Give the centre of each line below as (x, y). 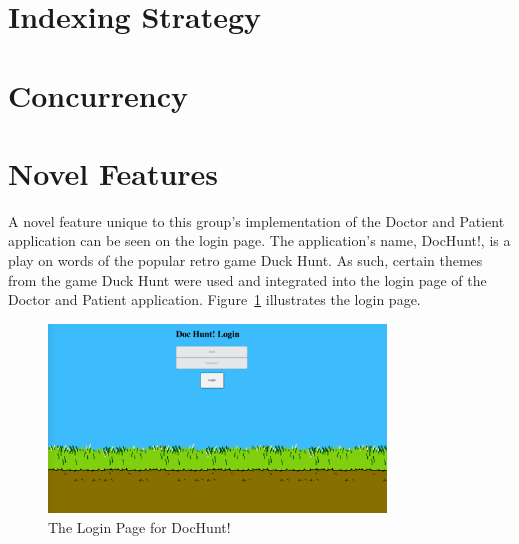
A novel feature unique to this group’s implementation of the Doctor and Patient (256, 220)
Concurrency (98, 94)
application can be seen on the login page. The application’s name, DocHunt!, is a (259, 240)
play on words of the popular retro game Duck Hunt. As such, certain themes (245, 260)
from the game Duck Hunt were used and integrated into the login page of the (247, 279)
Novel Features (113, 172)
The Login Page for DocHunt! (139, 526)
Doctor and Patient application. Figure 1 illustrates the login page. (214, 299)
